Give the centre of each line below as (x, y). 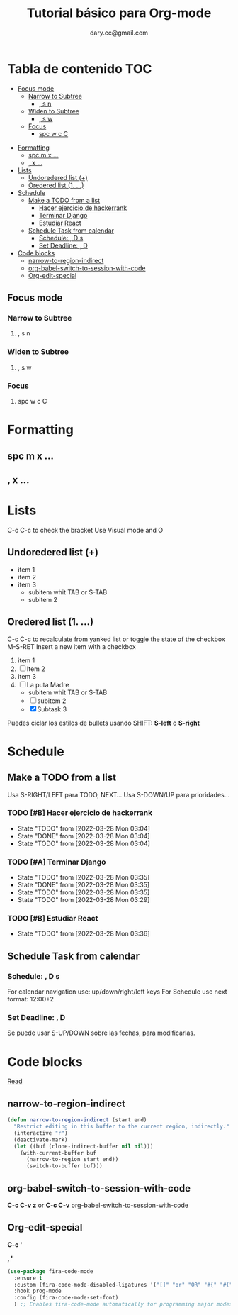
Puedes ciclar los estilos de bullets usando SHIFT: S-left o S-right (104, 723)
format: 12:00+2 (31, 999)
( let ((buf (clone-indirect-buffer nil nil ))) (84, 1146)
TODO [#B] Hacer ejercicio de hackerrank (80, 813)
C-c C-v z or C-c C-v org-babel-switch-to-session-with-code (98, 1205)
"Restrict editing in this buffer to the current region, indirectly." (122, 1126)
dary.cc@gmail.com (119, 33)
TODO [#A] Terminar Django (57, 862)
